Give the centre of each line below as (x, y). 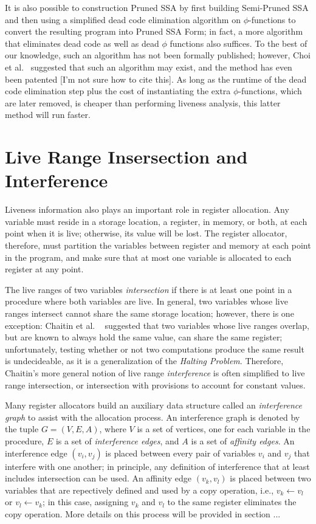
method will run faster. (48, 115)
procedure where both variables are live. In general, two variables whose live (146, 301)
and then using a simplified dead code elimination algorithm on (123, 19)
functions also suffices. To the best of (239, 43)
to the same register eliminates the (232, 502)
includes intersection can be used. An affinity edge (98, 478)
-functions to (272, 19)
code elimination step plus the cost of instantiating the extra (118, 91)
